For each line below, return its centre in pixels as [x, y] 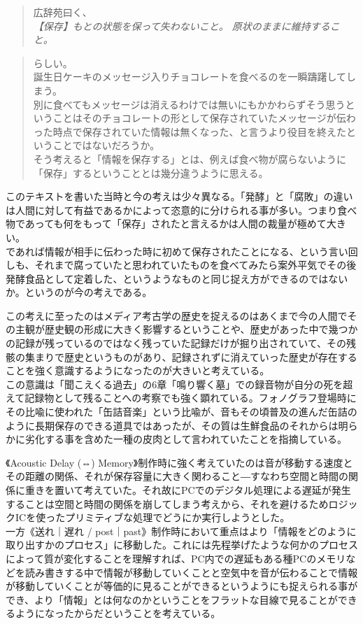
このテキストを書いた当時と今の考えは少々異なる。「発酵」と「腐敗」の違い [179, 196]
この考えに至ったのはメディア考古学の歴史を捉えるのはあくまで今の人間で [177, 315]
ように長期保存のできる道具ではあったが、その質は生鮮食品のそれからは [172, 425]
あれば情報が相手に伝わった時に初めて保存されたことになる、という [172, 251]
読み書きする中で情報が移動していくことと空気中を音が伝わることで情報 [191, 572]
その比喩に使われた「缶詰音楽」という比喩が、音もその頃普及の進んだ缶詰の [181, 412]
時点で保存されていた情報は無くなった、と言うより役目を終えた [200, 131]
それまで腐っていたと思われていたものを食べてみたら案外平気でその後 [195, 265]
